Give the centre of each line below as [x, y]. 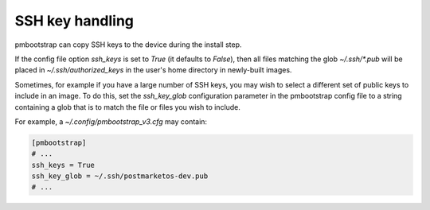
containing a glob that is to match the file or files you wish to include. [127, 107]
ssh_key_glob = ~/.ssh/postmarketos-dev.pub [120, 176]
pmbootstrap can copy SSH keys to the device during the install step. [128, 45]
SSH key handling [74, 21]
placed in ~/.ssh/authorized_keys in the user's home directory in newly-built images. [153, 70]
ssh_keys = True [63, 165]
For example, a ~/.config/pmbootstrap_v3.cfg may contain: [111, 121]
